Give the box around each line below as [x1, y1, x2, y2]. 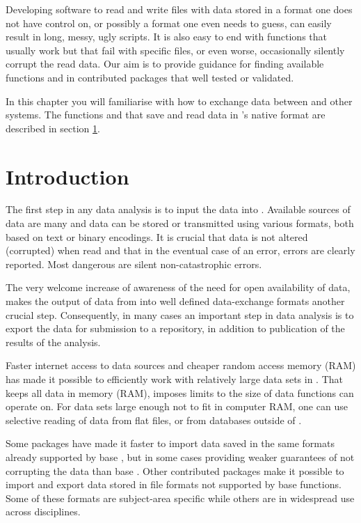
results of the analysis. [6, 334, 101, 349]
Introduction [6, 162, 129, 190]
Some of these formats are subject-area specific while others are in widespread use [6, 490, 355, 505]
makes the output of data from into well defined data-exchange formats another [6, 294, 345, 309]
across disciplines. [6, 504, 81, 519]
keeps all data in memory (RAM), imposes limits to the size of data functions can [6, 385, 354, 400]
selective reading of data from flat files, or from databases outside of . [6, 412, 302, 427]
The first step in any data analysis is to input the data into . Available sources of [6, 202, 351, 217]
